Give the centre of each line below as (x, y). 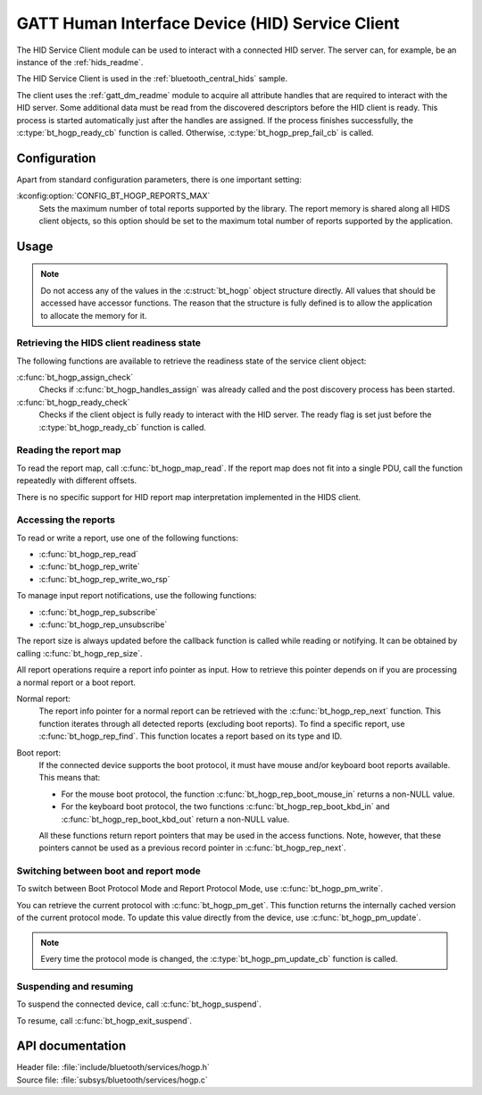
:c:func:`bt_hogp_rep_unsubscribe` (103, 624)
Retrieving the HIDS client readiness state (108, 343)
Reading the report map (69, 450)
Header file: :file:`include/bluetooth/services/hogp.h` (113, 1067)
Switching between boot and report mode (108, 871)
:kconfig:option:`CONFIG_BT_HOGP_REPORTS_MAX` (113, 196)
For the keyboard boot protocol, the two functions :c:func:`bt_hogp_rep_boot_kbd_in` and (225, 807)
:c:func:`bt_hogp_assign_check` (75, 377)
